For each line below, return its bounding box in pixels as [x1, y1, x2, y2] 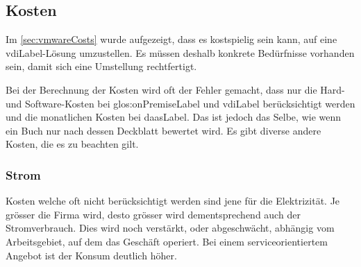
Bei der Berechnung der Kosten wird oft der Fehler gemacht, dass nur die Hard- [6, 82, 345, 96]
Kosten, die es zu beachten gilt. [6, 137, 139, 151]
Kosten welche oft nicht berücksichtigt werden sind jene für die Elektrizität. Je [6, 193, 340, 208]
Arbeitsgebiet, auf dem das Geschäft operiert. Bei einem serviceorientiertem [6, 234, 328, 248]
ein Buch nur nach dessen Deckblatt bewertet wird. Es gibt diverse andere [6, 123, 321, 137]
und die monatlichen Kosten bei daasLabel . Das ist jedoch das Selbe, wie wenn [6, 110, 342, 124]
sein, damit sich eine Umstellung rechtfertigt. [6, 59, 197, 74]
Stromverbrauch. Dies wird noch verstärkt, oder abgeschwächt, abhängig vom [6, 221, 335, 235]
